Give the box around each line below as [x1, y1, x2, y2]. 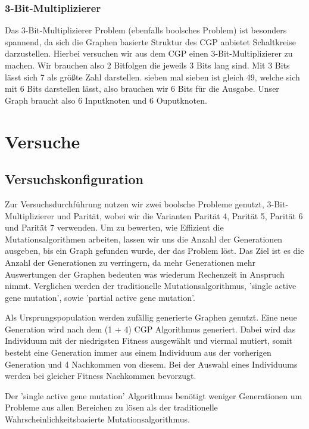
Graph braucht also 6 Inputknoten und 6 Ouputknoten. [5, 94, 207, 106]
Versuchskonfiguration [5, 170, 143, 188]
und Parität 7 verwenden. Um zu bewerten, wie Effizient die [5, 221, 224, 234]
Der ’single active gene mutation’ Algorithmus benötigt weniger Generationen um [5, 389, 302, 402]
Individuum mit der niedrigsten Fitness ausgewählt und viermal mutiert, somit [5, 334, 292, 347]
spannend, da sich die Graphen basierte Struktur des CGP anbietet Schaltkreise [5, 35, 296, 48]
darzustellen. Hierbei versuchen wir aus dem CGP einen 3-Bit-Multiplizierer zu [5, 47, 293, 60]
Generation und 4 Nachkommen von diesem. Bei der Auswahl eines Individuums [5, 357, 298, 370]
